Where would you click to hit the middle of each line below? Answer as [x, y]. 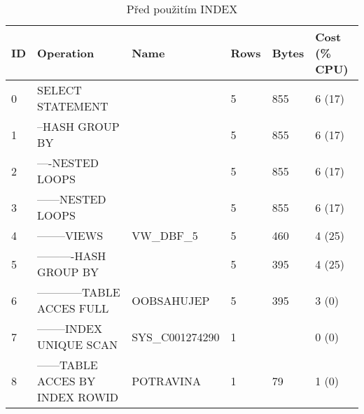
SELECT [59, 90]
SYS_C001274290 [176, 336]
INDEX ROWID [78, 397]
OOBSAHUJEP [171, 300]
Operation [66, 53]
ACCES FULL [73, 308]
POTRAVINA [166, 381]
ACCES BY [66, 381]
